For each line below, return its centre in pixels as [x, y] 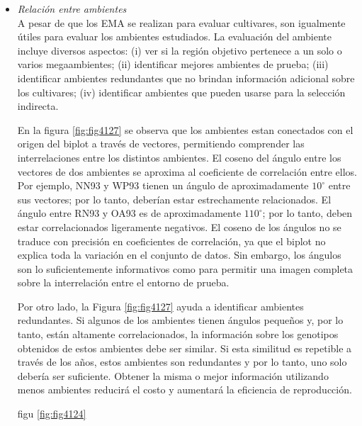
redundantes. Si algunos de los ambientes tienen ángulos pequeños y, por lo [180, 320]
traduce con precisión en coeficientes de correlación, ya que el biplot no [171, 241]
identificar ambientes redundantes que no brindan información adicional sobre [186, 78]
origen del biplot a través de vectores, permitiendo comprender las [161, 144]
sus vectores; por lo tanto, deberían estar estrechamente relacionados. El [174, 199]
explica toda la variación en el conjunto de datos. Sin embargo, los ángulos [179, 255]
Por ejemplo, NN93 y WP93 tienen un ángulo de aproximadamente [163, 185]
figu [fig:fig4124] [52, 414]
